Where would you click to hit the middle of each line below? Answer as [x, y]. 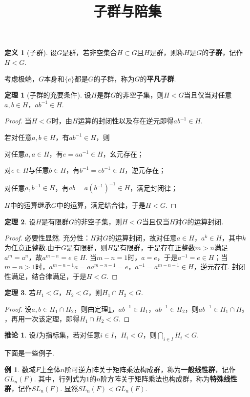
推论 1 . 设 [20, 335]
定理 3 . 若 [20, 292]
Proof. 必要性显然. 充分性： [48, 238]
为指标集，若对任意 [70, 335]
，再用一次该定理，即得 [42, 318]
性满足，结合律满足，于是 [45, 276]
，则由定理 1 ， [96, 308]
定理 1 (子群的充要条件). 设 [48, 95]
